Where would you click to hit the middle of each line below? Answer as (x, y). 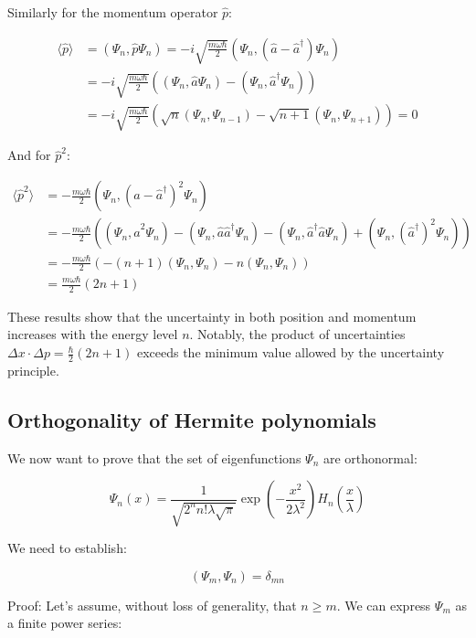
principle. (33, 370)
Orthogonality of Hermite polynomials (192, 419)
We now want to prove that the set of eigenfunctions (154, 457)
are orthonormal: (370, 457)
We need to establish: (67, 548)
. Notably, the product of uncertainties (297, 334)
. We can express (384, 605)
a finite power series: (65, 623)
